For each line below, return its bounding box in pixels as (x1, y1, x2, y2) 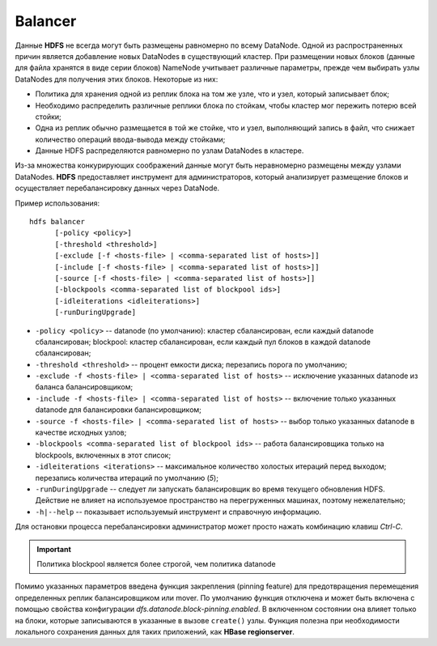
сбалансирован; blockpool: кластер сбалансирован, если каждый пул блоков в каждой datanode (35, 337, 371, 346)
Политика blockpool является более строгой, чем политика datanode (36, 559, 276, 568)
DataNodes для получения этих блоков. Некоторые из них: (15, 74, 218, 84)
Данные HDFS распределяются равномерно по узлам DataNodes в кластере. (35, 146, 304, 155)
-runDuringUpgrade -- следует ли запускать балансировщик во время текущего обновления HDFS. (35, 484, 386, 494)
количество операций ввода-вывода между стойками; (35, 134, 226, 144)
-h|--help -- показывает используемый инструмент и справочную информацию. (35, 507, 322, 516)
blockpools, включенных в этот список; (35, 450, 172, 460)
